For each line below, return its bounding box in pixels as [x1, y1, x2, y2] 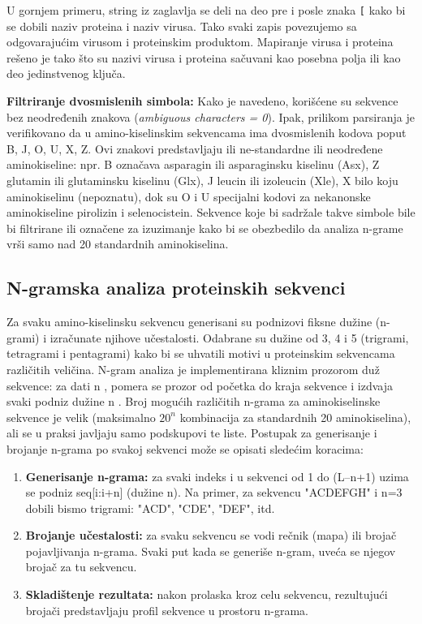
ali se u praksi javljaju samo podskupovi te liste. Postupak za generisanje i [6, 424, 377, 441]
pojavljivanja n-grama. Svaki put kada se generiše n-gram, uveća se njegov [25, 542, 396, 559]
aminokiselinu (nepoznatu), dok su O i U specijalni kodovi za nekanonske [6, 187, 371, 204]
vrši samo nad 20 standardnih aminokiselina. [6, 235, 229, 252]
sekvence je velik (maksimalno [6, 408, 156, 425]
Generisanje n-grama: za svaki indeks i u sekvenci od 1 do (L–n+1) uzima [25, 467, 409, 484]
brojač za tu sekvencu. [25, 558, 137, 575]
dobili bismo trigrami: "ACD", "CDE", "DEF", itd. [25, 499, 275, 516]
